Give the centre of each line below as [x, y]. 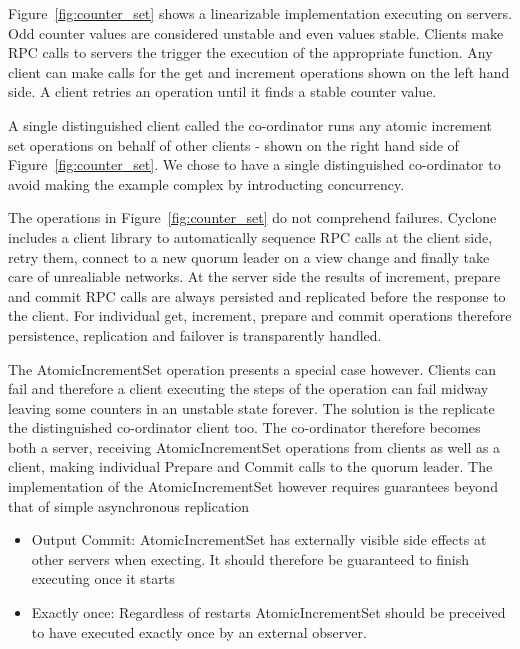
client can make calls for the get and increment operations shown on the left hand [259, 71]
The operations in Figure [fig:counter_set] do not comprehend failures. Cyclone [252, 217]
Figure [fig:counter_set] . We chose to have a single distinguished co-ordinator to [254, 164]
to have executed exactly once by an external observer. [199, 631]
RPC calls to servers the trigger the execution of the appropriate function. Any [250, 52]
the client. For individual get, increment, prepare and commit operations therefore [260, 315]
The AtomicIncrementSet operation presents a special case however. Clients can [252, 368]
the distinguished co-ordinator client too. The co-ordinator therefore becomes [244, 427]
